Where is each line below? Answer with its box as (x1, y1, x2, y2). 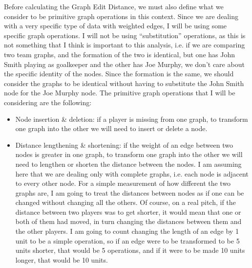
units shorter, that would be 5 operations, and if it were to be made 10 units (15, 245, 245, 255)
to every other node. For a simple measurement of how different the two (15, 178, 231, 188)
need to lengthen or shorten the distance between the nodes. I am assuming (15, 158, 242, 169)
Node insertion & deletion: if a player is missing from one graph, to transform (15, 113, 248, 124)
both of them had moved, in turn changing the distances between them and (15, 216, 242, 226)
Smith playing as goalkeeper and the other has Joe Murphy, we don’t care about (4, 59, 245, 69)
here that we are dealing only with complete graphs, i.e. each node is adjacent (15, 168, 249, 179)
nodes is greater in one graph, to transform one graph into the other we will (15, 149, 243, 159)
